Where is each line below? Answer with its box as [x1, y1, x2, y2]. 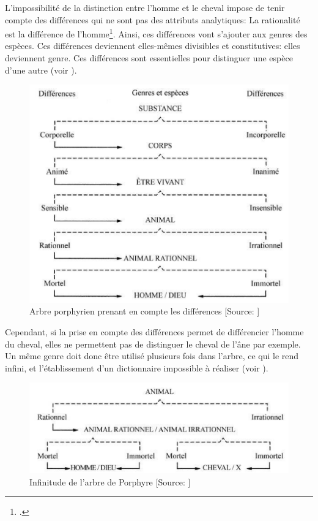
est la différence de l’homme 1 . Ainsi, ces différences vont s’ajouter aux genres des [5, 26, 308, 40]
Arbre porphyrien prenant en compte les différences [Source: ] [29, 305, 260, 318]
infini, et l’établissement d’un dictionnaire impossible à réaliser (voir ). [5, 361, 268, 374]
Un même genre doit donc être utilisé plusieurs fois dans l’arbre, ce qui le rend [5, 349, 299, 362]
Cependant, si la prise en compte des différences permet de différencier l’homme [5, 325, 304, 338]
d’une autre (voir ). [5, 63, 77, 76]
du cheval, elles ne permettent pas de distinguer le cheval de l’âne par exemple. [5, 337, 301, 350]
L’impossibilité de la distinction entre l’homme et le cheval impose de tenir [5, 1, 285, 13]
